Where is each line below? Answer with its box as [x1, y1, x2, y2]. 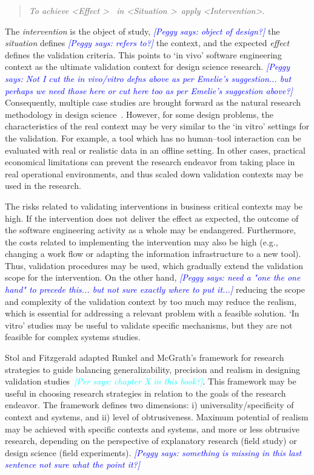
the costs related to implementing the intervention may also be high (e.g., [5, 235, 278, 248]
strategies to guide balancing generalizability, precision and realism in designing [5, 363, 301, 375]
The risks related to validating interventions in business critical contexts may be [5, 199, 303, 212]
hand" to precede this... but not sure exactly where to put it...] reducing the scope [5, 283, 305, 296]
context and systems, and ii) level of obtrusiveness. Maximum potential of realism [5, 411, 309, 423]
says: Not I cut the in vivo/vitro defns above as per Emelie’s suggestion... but [5, 72, 292, 84]
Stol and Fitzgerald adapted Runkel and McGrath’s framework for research [5, 351, 284, 364]
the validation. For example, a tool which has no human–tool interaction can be [5, 131, 301, 144]
